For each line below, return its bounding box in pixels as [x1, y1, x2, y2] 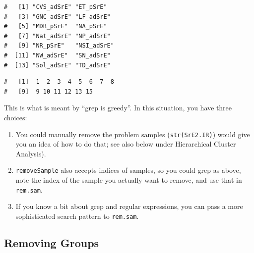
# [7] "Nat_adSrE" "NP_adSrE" [4, 32, 111, 40]
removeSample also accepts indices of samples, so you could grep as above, [15, 165, 241, 175]
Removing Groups [4, 235, 99, 250]
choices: [4, 112, 27, 122]
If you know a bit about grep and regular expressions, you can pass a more [15, 201, 243, 211]
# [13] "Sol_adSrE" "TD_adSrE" [4, 61, 111, 69]
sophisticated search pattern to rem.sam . [15, 210, 139, 221]
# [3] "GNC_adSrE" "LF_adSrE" [4, 13, 111, 20]
